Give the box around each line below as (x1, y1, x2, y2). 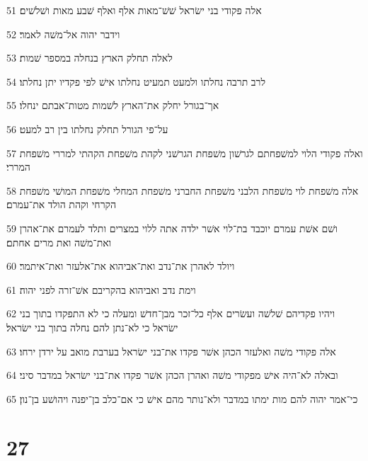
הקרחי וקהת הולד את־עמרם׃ (6, 197, 117, 212)
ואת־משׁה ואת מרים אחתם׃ (6, 234, 112, 249)
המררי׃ (6, 159, 30, 174)
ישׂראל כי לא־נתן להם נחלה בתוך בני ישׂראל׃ (6, 319, 178, 334)
